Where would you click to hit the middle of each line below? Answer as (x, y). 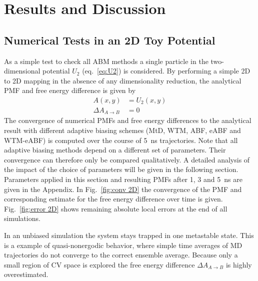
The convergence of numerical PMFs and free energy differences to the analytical (128, 120)
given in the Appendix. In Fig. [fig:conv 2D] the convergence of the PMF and (123, 189)
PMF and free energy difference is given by (70, 90)
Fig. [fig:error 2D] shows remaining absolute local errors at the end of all (116, 208)
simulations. (22, 218)
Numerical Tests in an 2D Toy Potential (110, 40)
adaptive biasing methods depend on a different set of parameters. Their (115, 150)
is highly (239, 264)
